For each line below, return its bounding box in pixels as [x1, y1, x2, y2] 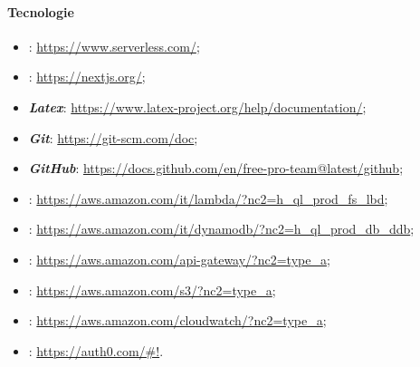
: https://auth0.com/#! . [28, 341, 164, 360]
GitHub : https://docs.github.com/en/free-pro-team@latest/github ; [28, 159, 404, 178]
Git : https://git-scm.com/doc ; [28, 128, 198, 147]
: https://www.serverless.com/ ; [28, 36, 200, 55]
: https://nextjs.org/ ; [28, 67, 146, 86]
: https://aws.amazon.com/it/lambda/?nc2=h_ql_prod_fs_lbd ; [28, 188, 388, 208]
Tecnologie [7, 2, 74, 21]
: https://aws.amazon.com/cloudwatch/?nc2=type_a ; [28, 311, 327, 330]
